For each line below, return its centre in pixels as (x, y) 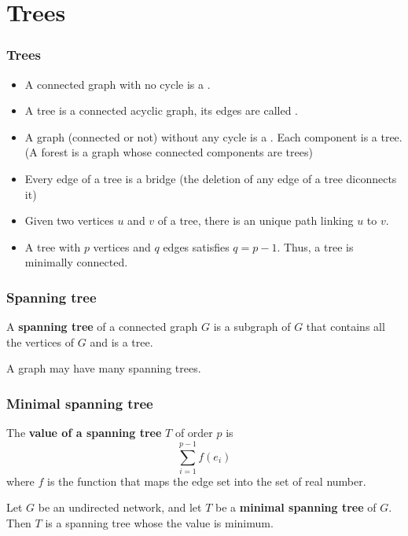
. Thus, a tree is (315, 246)
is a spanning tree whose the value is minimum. (159, 523)
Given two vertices (69, 220)
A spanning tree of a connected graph (102, 327)
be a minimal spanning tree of (296, 507)
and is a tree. (121, 341)
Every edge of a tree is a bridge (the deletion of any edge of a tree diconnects (211, 178)
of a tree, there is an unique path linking (255, 220)
